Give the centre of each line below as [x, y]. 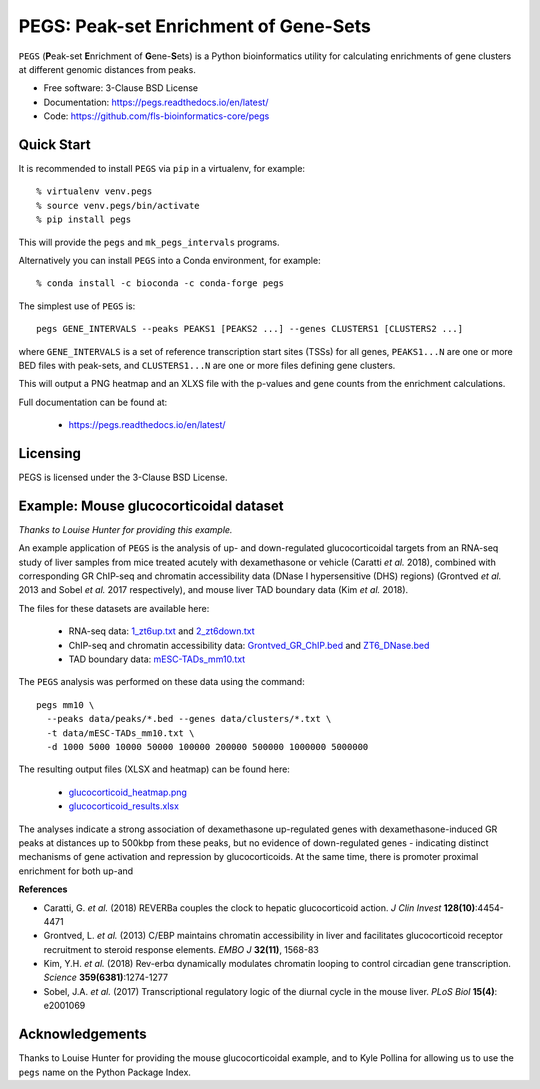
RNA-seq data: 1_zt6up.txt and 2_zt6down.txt [161, 631]
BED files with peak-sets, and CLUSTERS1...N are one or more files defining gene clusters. [207, 365]
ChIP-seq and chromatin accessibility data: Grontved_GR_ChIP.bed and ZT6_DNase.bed [249, 645]
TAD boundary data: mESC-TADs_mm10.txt [157, 659]
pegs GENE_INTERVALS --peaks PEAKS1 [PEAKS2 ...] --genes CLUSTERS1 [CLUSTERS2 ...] [250, 329]
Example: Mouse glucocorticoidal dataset [151, 505]
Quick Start [54, 144]
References [43, 889]
